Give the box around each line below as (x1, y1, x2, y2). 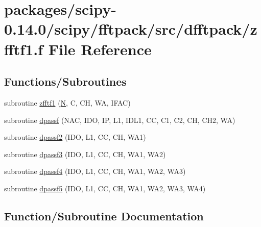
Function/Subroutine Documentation (4, 208, 204, 223)
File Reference (48, 38, 152, 59)
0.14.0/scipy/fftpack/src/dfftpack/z (4, 18, 257, 39)
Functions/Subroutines (4, 73, 127, 89)
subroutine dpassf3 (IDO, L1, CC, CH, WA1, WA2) (4, 148, 166, 159)
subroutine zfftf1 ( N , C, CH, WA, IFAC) (4, 97, 131, 108)
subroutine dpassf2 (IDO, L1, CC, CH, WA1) (4, 132, 146, 142)
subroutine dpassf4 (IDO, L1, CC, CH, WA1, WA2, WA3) (4, 166, 186, 176)
